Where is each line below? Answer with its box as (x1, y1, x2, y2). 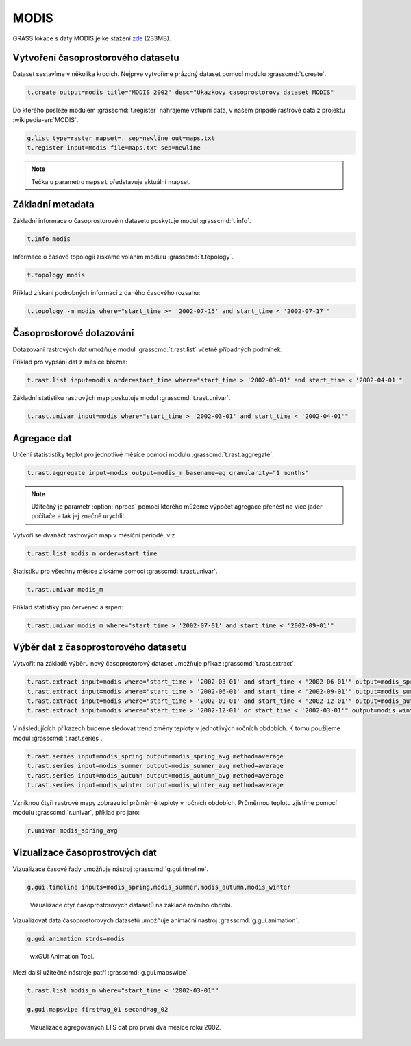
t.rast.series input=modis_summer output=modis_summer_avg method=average (27, 762, 284, 770)
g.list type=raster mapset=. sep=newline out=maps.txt (27, 134, 215, 142)
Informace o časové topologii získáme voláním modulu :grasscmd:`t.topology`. (12, 253, 234, 261)
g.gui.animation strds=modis (27, 935, 125, 943)
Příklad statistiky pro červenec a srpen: (12, 603, 123, 611)
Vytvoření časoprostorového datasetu (12, 52, 179, 64)
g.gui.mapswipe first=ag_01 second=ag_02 (27, 1006, 169, 1014)
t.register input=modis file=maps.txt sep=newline (27, 144, 201, 152)
